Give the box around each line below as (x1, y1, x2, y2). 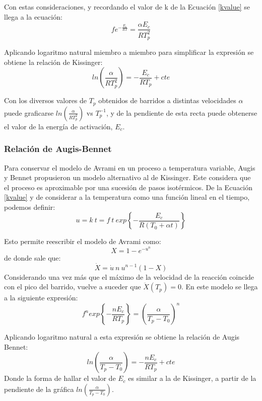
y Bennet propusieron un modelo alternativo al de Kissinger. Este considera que (4, 172, 251, 183)
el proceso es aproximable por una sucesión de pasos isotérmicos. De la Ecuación (4, 182, 253, 192)
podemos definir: (4, 201, 55, 212)
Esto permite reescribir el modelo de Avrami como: (4, 236, 161, 247)
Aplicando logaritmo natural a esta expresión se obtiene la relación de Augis (4, 332, 240, 342)
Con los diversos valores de (4, 95, 87, 106)
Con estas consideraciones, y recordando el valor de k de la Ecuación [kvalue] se (4, 2, 250, 12)
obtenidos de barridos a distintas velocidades (98, 95, 236, 106)
